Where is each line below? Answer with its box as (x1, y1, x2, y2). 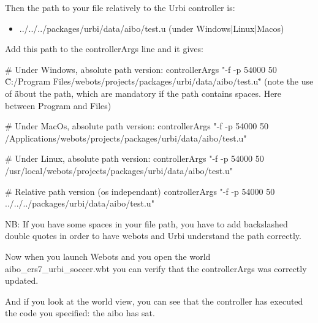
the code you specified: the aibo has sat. (5, 306, 155, 319)
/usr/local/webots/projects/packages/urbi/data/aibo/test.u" (5, 164, 233, 177)
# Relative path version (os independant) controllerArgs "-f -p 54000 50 (5, 184, 275, 197)
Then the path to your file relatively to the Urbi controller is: (5, 1, 235, 13)
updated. (5, 274, 39, 287)
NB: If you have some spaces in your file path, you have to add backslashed (5, 217, 288, 230)
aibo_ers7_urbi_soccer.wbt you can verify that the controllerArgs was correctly (5, 262, 307, 275)
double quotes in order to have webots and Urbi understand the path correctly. (5, 229, 301, 242)
